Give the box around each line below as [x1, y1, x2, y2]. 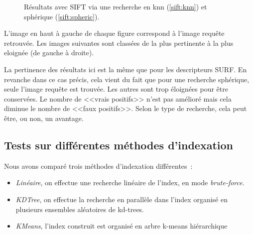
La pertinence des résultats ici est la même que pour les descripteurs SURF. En [4, 64, 247, 74]
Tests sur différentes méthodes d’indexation [4, 137, 233, 152]
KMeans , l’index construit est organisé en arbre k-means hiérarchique [15, 221, 228, 231]
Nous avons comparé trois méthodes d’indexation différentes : [4, 160, 193, 171]
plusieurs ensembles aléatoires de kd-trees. [15, 204, 144, 214]
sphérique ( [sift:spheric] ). [24, 11, 100, 21]
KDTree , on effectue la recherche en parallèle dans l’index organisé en [15, 194, 228, 204]
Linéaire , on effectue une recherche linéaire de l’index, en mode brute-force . [15, 177, 245, 188]
